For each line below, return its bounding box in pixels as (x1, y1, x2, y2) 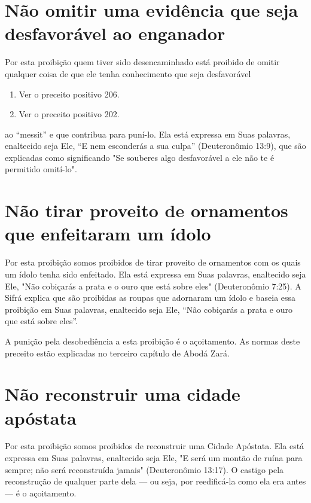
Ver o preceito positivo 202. (19, 108, 120, 120)
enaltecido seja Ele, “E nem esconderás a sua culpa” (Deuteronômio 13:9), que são (5, 139, 306, 152)
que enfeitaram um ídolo (5, 221, 211, 246)
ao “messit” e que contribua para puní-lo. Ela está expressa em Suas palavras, (5, 127, 291, 140)
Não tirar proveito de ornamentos (5, 198, 288, 222)
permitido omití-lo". (5, 163, 77, 175)
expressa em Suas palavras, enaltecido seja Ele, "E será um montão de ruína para (5, 452, 303, 464)
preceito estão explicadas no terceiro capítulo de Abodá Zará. (5, 346, 230, 359)
